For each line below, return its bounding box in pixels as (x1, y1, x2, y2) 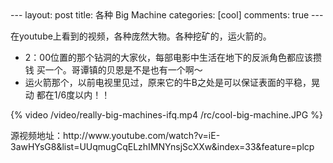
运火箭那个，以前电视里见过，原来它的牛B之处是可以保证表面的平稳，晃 (24, 77, 320, 88)
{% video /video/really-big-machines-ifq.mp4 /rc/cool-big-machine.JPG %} (10, 109, 323, 121)
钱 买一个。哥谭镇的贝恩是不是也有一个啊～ (24, 64, 203, 76)
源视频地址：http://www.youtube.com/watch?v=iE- (10, 130, 221, 141)
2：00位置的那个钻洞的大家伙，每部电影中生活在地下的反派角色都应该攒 (24, 52, 322, 63)
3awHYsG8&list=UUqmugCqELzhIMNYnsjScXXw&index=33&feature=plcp (10, 141, 315, 152)
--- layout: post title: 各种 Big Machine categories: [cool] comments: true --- (10, 9, 324, 21)
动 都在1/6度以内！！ (24, 89, 111, 101)
